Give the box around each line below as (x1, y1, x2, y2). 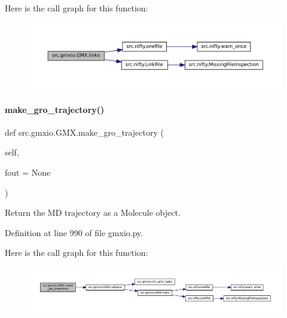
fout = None (5, 166, 51, 178)
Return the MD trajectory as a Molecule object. (5, 206, 181, 219)
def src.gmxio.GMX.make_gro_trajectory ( (5, 126, 164, 138)
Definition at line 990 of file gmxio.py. (5, 226, 143, 239)
